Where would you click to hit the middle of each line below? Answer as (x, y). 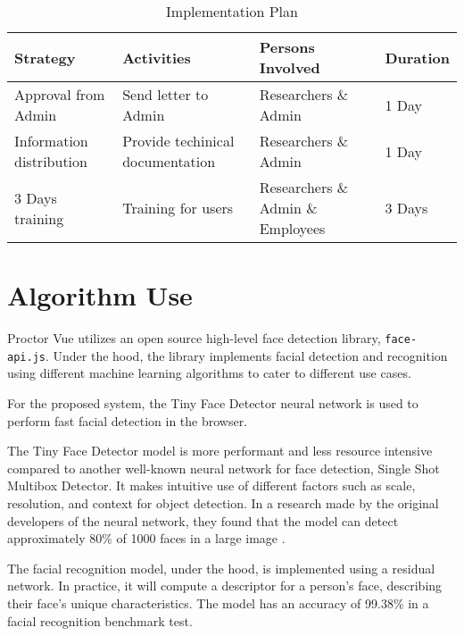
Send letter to (166, 94)
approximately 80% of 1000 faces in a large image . (146, 538)
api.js (26, 357)
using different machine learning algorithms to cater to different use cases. (209, 373)
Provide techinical (178, 141)
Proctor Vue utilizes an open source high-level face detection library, (194, 338)
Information (51, 141)
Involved (290, 67)
